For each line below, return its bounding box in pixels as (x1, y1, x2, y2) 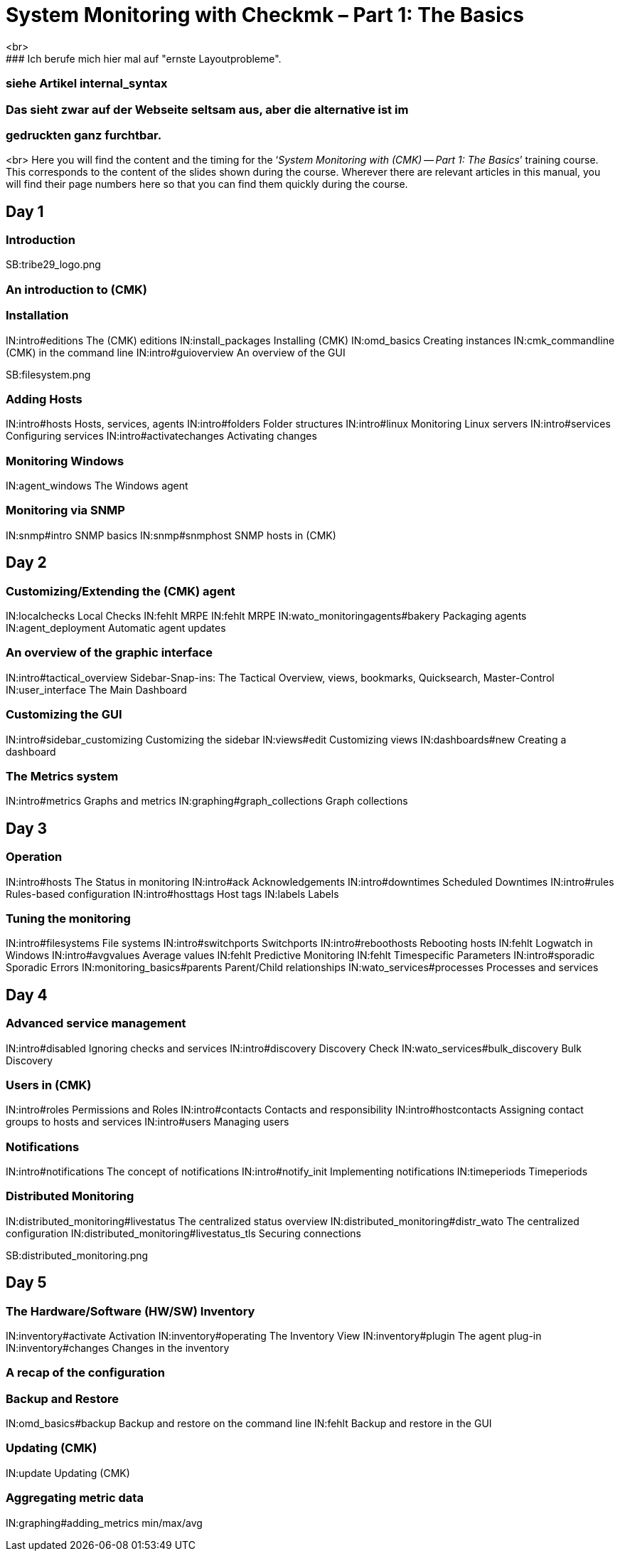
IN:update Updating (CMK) (6, 1466, 130, 1479)
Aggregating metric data (6, 1491, 144, 1505)
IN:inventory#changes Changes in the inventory (6, 1341, 230, 1354)
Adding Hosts (6, 391, 82, 406)
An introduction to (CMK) (6, 282, 147, 297)
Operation (6, 849, 63, 864)
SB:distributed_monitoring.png (6, 1249, 149, 1261)
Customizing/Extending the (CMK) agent (6, 583, 235, 598)
